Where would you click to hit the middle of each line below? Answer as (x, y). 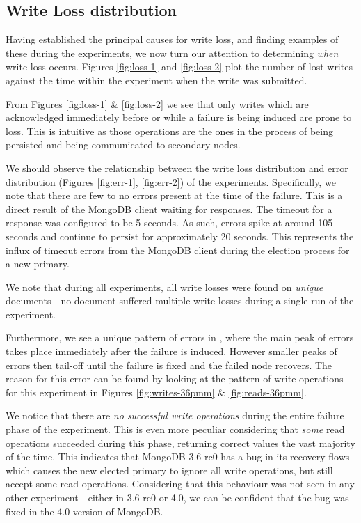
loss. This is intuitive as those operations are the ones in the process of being (170, 131)
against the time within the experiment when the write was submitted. (157, 80)
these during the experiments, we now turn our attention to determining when (172, 53)
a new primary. (38, 264)
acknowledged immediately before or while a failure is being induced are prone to (179, 117)
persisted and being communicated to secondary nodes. (123, 145)
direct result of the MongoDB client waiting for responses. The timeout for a (169, 209)
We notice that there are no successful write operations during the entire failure (175, 415)
